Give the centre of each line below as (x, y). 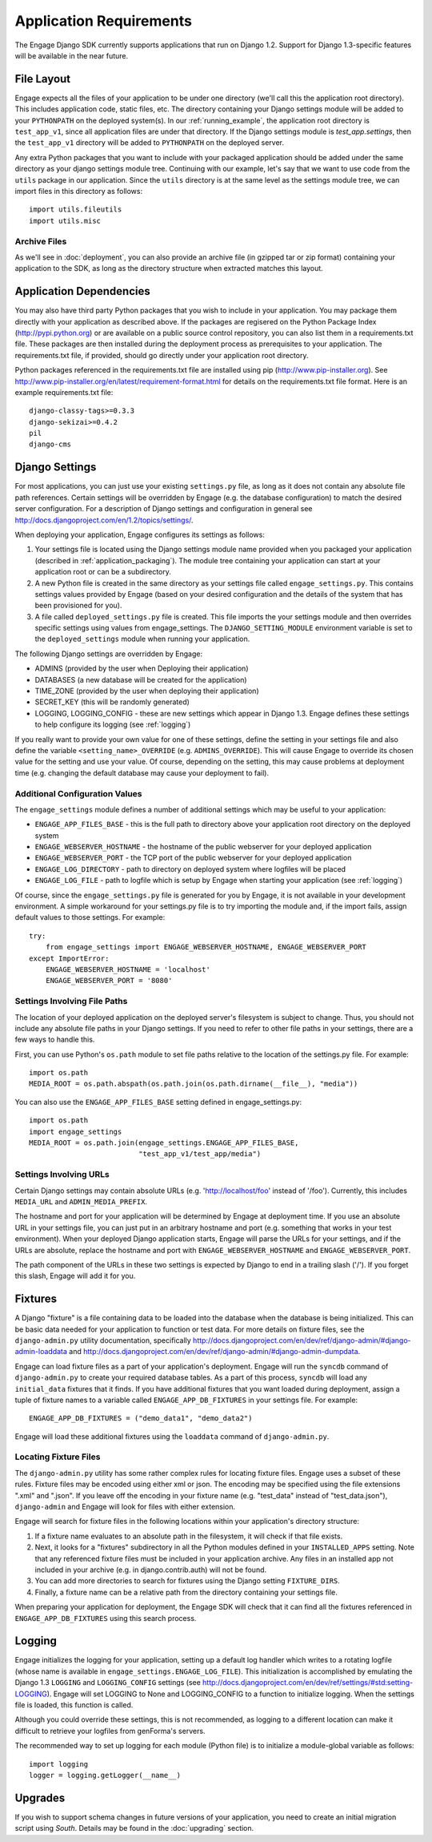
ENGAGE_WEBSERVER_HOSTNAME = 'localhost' (128, 969)
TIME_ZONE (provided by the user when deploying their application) (147, 691)
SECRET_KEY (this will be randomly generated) (112, 702)
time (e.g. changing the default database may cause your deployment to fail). (142, 772)
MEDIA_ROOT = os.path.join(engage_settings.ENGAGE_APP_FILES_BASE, (164, 1143)
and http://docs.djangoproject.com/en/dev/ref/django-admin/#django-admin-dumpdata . (215, 1352)
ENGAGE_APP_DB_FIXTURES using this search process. (106, 1618)
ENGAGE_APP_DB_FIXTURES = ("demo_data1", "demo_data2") (141, 1419)
